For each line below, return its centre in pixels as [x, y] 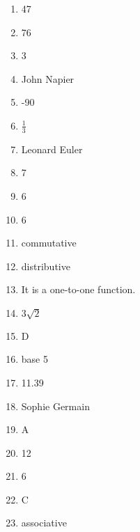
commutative [49, 243]
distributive [46, 266]
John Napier [48, 78]
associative [44, 523]
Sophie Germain [55, 406]
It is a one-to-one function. [78, 289]
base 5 [34, 359]
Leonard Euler [52, 149]
